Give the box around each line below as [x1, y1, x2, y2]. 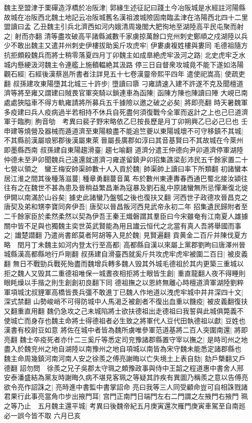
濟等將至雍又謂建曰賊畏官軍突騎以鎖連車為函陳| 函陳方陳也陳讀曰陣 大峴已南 [4, 88, 248, 98]
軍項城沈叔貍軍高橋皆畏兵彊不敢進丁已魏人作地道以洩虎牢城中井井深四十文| [4, 287, 243, 297]
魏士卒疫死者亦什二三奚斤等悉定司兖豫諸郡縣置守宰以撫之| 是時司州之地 [19, 334, 248, 344]
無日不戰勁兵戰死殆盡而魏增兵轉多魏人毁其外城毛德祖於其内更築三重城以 [13, 258, 244, 269]
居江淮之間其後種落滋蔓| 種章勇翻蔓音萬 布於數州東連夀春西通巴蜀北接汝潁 [4, 173, 241, 183]
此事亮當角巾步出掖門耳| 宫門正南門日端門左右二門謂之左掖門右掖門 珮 [24, 391, 248, 401]
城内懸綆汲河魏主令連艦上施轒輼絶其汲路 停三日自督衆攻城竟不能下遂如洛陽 [4, 59, 244, 69]
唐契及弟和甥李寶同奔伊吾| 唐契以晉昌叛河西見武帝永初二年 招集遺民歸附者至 [4, 201, 248, 211]
